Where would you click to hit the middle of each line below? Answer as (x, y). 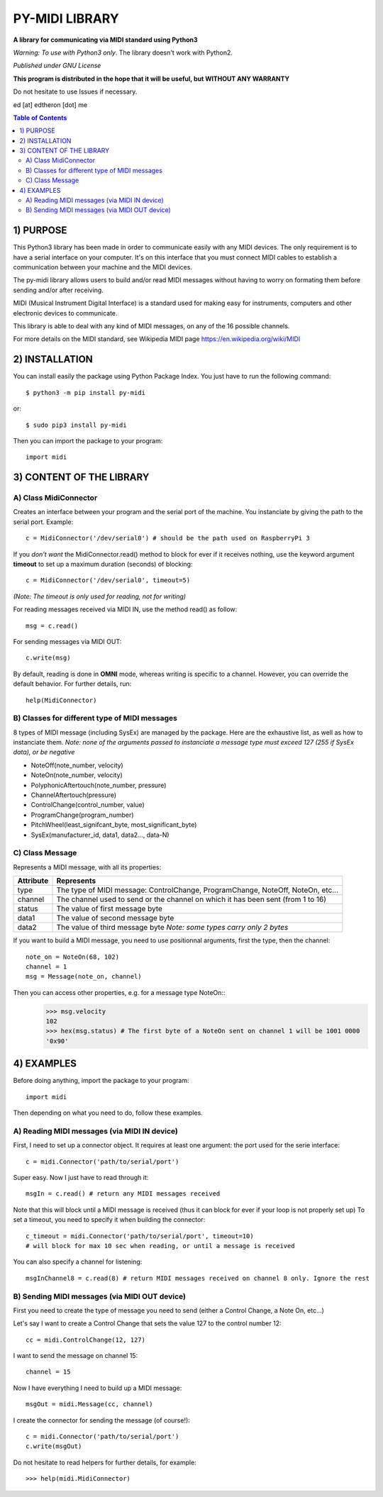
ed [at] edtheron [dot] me (50, 105)
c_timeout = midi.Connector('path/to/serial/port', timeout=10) (140, 1236)
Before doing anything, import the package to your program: (101, 1081)
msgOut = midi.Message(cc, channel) (89, 1404)
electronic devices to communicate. (65, 313)
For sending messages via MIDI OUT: (67, 641)
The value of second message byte (115, 918)
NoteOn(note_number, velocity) (77, 775)
